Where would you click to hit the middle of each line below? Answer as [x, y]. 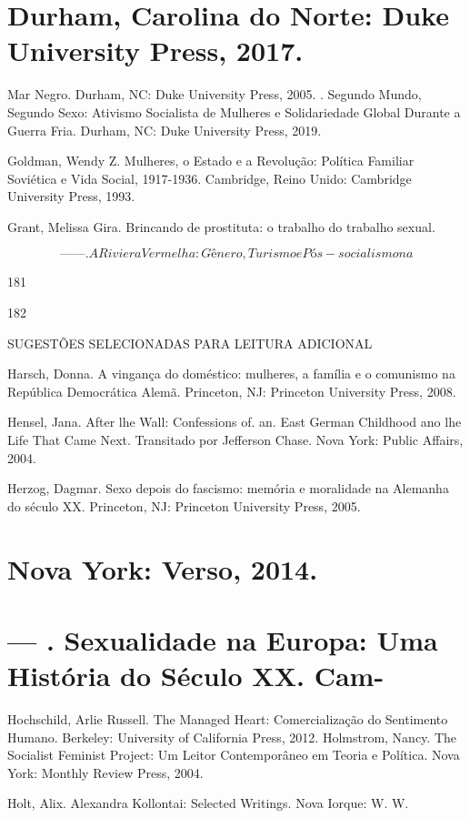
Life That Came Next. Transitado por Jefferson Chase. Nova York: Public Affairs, [235, 440]
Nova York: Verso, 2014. [163, 568]
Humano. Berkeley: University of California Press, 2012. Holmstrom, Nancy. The [232, 737]
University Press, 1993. [71, 196]
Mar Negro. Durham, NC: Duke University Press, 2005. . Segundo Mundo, [215, 94]
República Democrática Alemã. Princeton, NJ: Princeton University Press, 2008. [232, 391]
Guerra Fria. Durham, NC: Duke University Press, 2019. [165, 130]
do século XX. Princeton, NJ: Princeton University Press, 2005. [184, 505]
